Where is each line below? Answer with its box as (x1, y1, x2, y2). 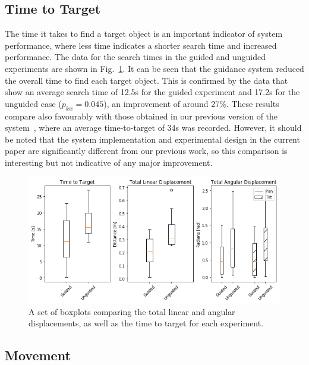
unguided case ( (5, 97, 62, 109)
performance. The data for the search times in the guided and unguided (5, 51, 266, 63)
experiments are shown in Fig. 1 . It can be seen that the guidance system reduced (5, 62, 304, 74)
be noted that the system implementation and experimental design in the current (5, 133, 300, 145)
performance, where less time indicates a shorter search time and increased (5, 39, 277, 51)
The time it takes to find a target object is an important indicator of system (5, 27, 283, 40)
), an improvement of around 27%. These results (103, 97, 279, 109)
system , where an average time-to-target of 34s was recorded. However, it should (5, 121, 302, 134)
